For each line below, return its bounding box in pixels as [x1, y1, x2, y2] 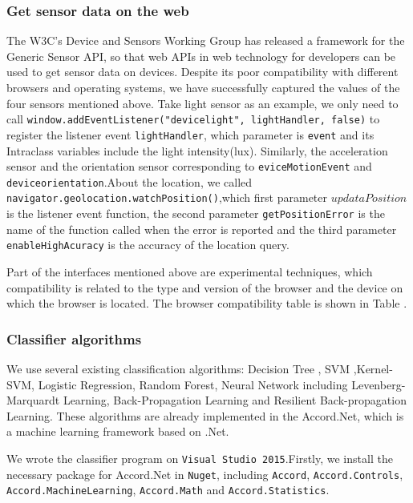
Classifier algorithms [6, 328, 142, 348]
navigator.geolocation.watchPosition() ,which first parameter [6, 189, 328, 206]
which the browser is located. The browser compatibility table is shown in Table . [6, 295, 407, 312]
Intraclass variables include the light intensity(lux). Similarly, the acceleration [6, 142, 388, 159]
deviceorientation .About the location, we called [6, 173, 253, 190]
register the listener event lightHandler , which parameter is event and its [6, 126, 375, 143]
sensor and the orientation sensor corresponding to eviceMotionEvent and [6, 158, 372, 175]
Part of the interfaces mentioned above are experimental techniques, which [6, 263, 373, 280]
